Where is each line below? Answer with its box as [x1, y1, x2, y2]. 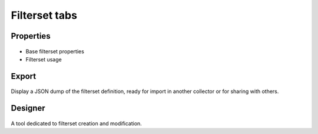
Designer [11, 103, 45, 114]
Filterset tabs [11, 9, 78, 22]
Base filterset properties [25, 47, 85, 55]
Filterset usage [25, 56, 62, 63]
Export [11, 71, 37, 81]
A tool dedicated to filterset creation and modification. [11, 120, 143, 127]
